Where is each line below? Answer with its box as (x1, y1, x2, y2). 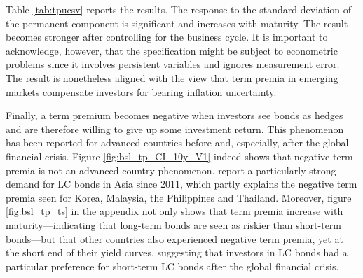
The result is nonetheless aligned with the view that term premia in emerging (6, 70, 338, 85)
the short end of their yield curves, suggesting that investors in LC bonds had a (6, 245, 348, 260)
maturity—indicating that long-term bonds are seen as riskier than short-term (6, 217, 342, 232)
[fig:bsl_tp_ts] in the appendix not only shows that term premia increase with (6, 204, 343, 218)
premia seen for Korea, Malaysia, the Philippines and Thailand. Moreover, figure (6, 190, 352, 204)
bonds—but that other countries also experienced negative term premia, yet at (6, 231, 343, 246)
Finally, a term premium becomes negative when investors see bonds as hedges (6, 108, 343, 123)
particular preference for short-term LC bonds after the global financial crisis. (6, 258, 339, 273)
